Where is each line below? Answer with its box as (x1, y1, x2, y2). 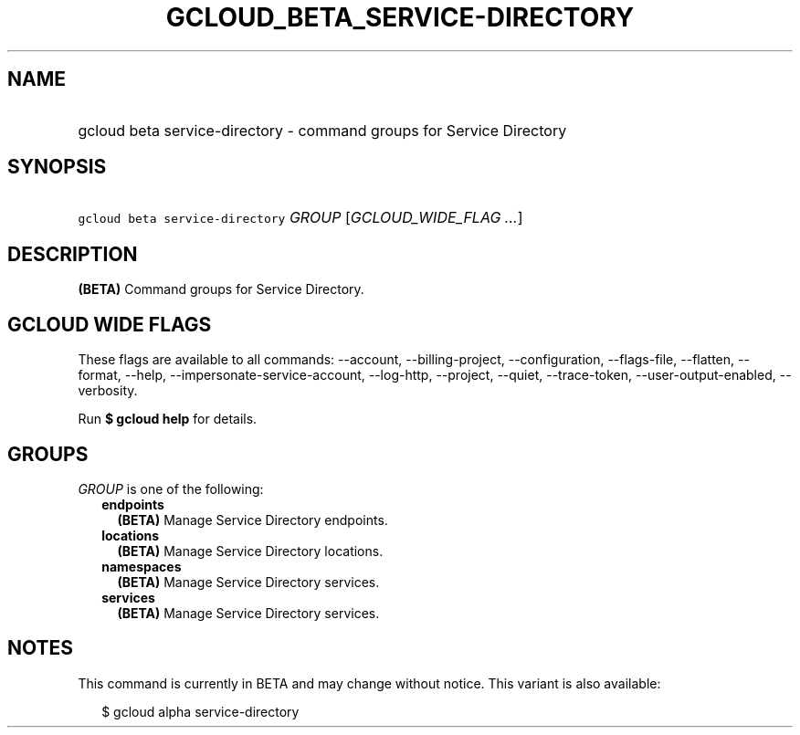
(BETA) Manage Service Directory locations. (117, 542, 384, 559)
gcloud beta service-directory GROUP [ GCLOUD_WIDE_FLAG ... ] (78, 208, 523, 227)
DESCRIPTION (7, 242, 138, 266)
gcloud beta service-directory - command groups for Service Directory (78, 121, 567, 140)
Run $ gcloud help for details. (78, 411, 258, 427)
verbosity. (78, 383, 138, 399)
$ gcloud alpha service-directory (101, 703, 300, 719)
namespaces (101, 558, 182, 574)
